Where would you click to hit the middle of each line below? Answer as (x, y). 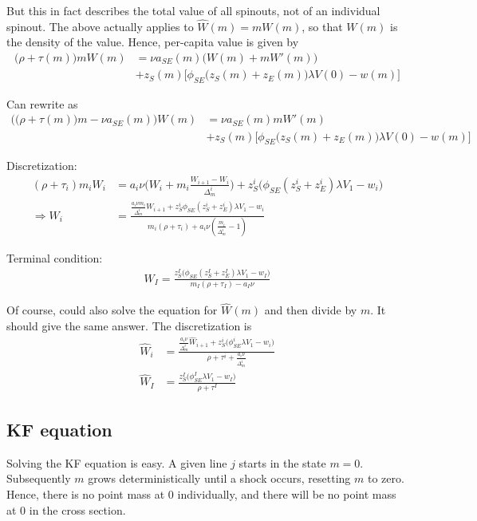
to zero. (386, 478)
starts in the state (282, 462)
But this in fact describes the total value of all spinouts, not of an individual (193, 10)
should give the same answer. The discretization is (129, 325)
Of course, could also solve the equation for (112, 310)
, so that (322, 26)
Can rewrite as (42, 103)
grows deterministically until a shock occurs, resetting (219, 478)
